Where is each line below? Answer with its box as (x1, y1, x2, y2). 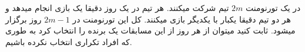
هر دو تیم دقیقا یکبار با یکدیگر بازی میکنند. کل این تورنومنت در (72, 13, 291, 25)
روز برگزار (5, 13, 42, 25)
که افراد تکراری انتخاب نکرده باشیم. (5, 35, 132, 47)
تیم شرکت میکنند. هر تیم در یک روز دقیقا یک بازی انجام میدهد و (5, 2, 229, 13)
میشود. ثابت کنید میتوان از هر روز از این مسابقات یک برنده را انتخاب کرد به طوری (5, 24, 296, 36)
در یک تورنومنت (246, 2, 301, 13)
